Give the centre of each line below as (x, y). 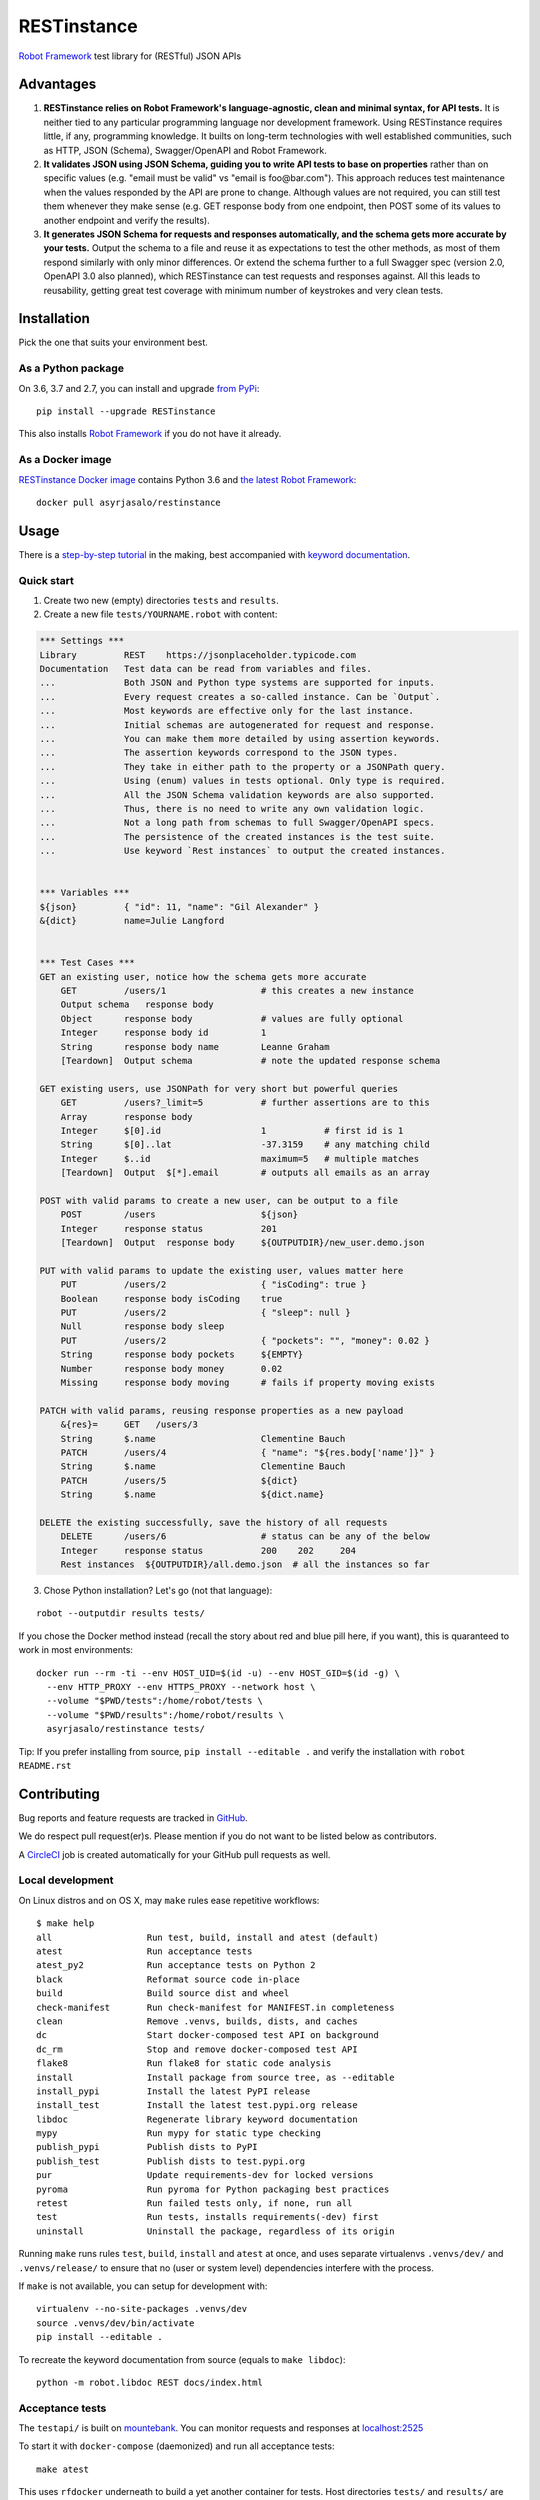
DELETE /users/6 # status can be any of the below (245, 1536)
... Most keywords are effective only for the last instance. (227, 711)
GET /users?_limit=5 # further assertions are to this (245, 1103)
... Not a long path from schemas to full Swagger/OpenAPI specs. (237, 823)
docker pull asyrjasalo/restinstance (129, 502)
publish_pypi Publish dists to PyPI (147, 2147)
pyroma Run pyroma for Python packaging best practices (213, 2189)
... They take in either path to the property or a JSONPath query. (242, 766)
